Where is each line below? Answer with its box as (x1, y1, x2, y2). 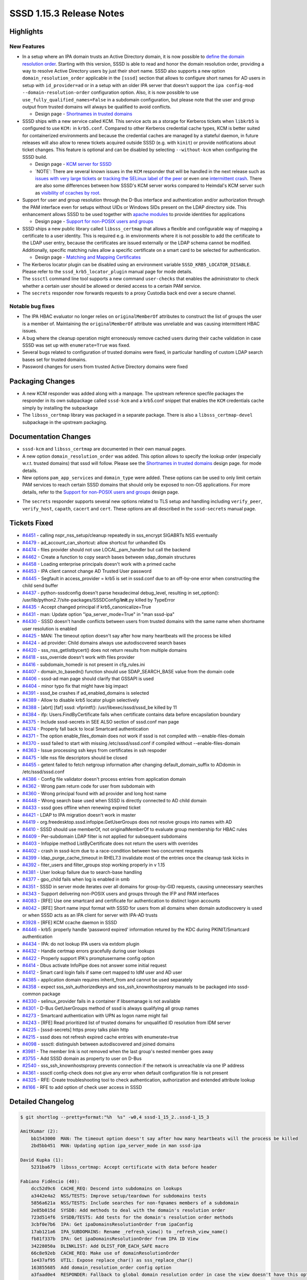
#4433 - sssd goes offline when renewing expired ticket (22, 804, 141, 811)
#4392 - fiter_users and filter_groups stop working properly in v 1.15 (22, 862, 165, 868)
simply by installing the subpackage (22, 404, 98, 411)
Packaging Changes (9, 377, 75, 386)
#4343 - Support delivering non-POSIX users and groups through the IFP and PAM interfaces (22, 891, 220, 897)
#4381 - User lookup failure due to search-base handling (22, 869, 142, 875)
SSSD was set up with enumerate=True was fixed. (22, 342, 130, 348)
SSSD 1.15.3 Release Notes (9, 8, 125, 19)
